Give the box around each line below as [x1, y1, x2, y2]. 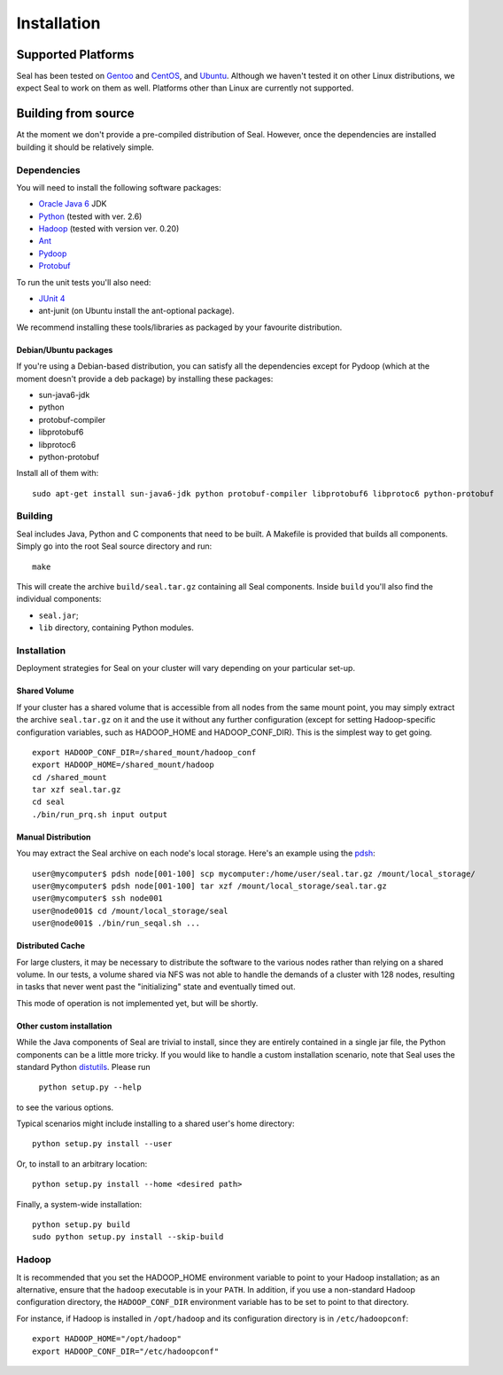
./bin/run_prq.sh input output [32, 809, 168, 819]
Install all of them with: [16, 468, 99, 479]
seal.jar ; [38, 610, 79, 621]
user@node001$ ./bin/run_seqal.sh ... [32, 918, 201, 928]
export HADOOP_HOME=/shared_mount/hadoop [32, 760, 214, 770]
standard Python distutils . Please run [16, 1061, 151, 1072]
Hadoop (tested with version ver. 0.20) [38, 223, 180, 234]
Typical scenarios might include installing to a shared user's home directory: [16, 1118, 295, 1129]
